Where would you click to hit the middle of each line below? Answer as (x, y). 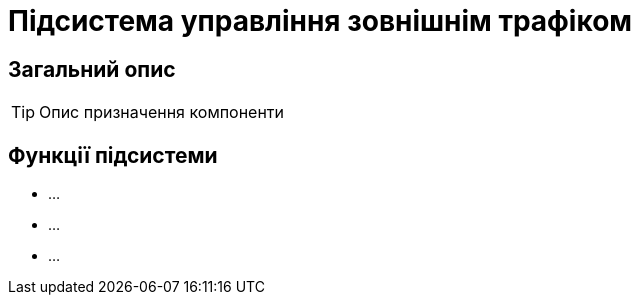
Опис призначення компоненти (162, 112)
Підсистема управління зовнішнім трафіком (320, 21)
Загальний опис (92, 69)
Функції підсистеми (113, 155)
